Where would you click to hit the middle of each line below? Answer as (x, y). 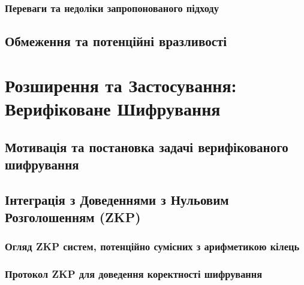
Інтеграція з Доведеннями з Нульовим (117, 199)
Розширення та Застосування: (121, 85)
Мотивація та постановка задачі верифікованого (147, 146)
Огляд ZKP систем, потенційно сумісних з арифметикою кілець (152, 246)
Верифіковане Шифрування (113, 108)
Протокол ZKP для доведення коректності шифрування (134, 274)
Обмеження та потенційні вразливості (116, 41)
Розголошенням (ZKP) (73, 217)
